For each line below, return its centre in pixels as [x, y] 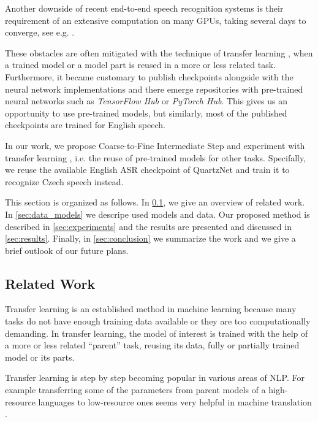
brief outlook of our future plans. [67, 250]
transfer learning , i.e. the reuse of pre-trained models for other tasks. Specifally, [156, 157]
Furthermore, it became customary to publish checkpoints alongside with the [149, 76]
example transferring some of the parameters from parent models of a [135, 390]
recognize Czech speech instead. [64, 181]
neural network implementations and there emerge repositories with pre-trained [154, 89]
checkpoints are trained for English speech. [85, 125]
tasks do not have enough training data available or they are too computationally [158, 321]
